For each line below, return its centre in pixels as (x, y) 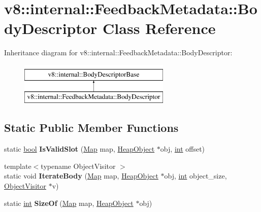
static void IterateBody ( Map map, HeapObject (81, 176)
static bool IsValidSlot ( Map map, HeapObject (79, 149)
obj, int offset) (183, 149)
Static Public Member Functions (91, 128)
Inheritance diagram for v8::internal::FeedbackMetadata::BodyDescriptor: (118, 52)
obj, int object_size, (195, 176)
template (18, 166)
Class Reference (159, 28)
